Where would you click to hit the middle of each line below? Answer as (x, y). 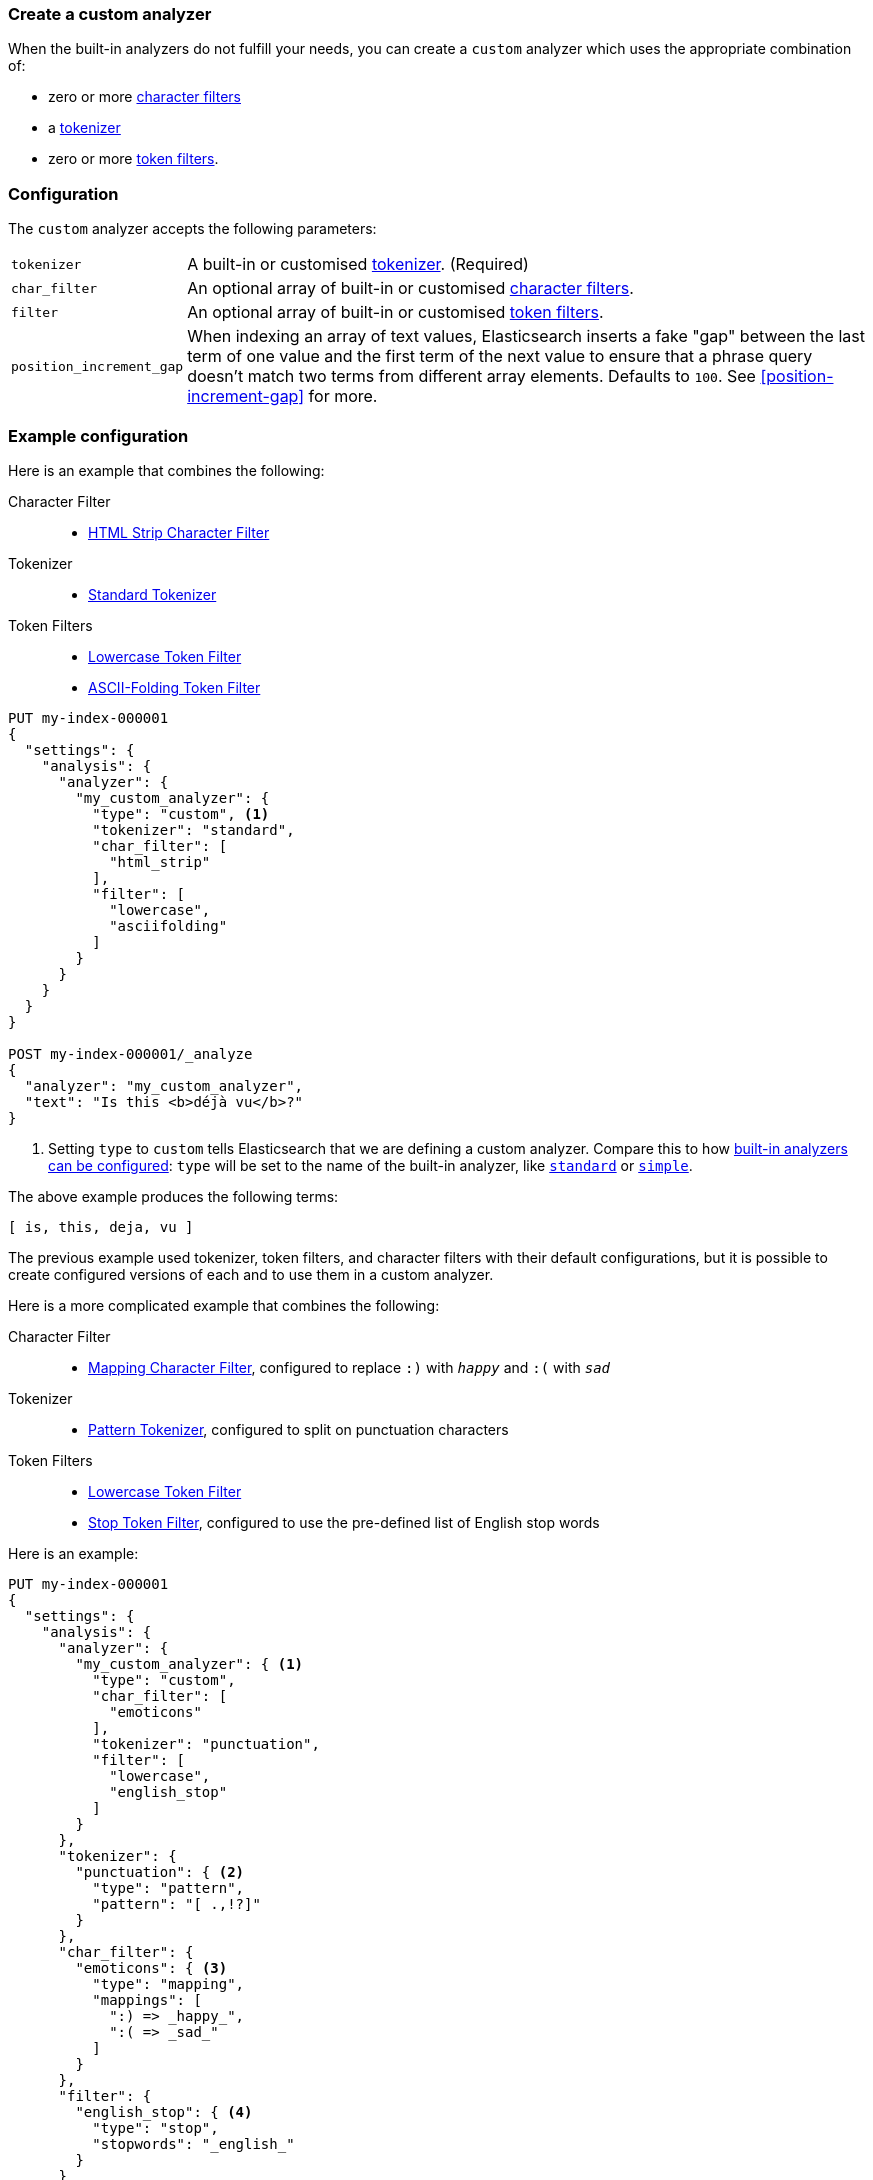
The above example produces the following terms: (173, 1196)
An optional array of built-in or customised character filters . (410, 288)
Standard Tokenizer (152, 594)
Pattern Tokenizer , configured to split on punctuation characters (298, 1429)
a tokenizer (84, 128)
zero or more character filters (144, 97)
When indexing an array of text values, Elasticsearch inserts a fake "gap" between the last (526, 336)
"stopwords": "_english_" (193, 2143)
